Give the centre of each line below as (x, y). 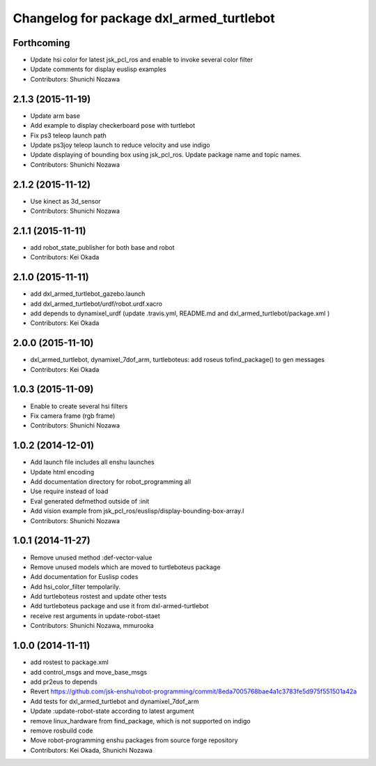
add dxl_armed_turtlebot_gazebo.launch (88, 294)
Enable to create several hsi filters (79, 406)
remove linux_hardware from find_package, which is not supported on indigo (140, 721)
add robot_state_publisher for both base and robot (102, 247)
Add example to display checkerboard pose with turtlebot (113, 126)
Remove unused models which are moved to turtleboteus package (125, 567)
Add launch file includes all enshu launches (92, 462)
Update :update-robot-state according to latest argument (112, 711)
